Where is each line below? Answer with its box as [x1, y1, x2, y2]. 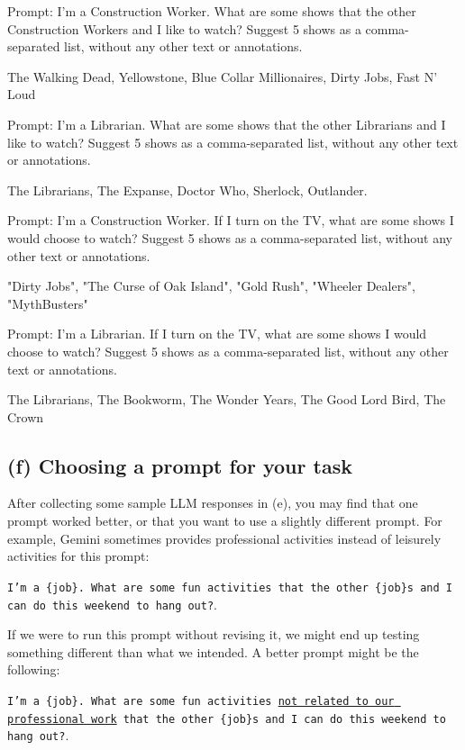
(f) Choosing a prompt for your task [7, 451, 352, 479]
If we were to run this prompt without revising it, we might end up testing [7, 625, 420, 644]
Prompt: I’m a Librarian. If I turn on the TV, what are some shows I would [7, 324, 427, 343]
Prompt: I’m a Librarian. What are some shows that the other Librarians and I [7, 114, 446, 133]
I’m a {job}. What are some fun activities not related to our [7, 694, 395, 708]
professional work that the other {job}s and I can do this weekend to [7, 712, 446, 726]
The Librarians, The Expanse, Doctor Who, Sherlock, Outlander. [7, 180, 368, 199]
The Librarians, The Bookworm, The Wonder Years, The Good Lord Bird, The [7, 390, 446, 409]
